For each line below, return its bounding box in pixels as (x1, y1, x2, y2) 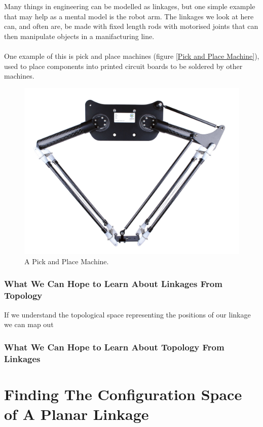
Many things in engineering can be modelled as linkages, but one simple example (4, 1, 255, 11)
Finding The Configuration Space (4, 383, 242, 404)
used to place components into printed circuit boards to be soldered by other (4, 60, 243, 71)
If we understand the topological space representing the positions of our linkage (4, 309, 251, 319)
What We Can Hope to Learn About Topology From (4, 340, 224, 353)
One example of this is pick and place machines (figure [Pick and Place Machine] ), (4, 50, 259, 61)
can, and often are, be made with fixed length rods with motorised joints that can (4, 21, 258, 31)
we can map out (4, 319, 54, 330)
